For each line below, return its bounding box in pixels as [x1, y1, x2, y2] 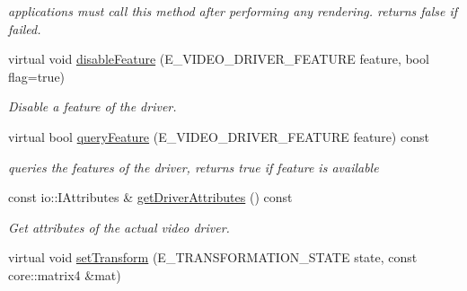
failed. [8, 19, 41, 38]
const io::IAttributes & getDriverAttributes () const [8, 188, 293, 207]
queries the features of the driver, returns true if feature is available [8, 157, 379, 176]
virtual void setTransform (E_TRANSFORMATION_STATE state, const [8, 248, 418, 267]
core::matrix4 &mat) [8, 265, 121, 284]
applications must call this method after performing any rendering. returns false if [8, 2, 458, 20]
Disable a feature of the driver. [8, 97, 177, 116]
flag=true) [8, 66, 66, 85]
